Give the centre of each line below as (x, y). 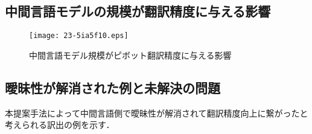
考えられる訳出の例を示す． (60, 125)
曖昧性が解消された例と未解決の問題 (113, 87)
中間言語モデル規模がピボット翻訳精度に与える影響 (130, 55)
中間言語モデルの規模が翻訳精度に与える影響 (138, 11)
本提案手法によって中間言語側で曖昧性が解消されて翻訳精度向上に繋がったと (157, 113)
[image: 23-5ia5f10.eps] (79, 36)
